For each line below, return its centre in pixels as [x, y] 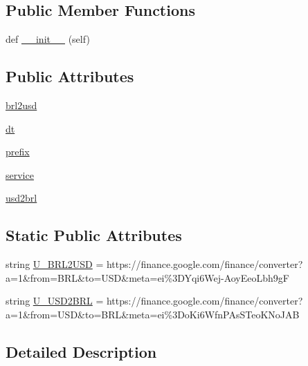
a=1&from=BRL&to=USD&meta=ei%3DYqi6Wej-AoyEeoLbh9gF [147, 277]
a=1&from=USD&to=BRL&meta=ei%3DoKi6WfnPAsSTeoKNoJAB [153, 314]
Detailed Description [81, 351]
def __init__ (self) [48, 39]
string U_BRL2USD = [55, 264]
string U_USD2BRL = [55, 301]
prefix [18, 152]
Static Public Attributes [94, 235]
